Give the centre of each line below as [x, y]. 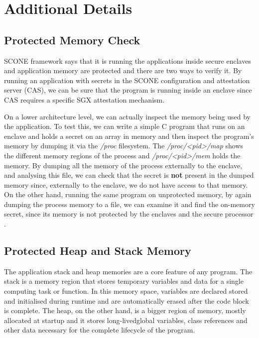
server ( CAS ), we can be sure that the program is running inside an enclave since [128, 90]
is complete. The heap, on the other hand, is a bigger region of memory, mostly [125, 310]
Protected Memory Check [72, 40]
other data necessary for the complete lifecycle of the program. [100, 330]
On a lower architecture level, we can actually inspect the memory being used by [127, 116]
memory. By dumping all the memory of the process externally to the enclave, [123, 165]
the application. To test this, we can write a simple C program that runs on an [125, 126]
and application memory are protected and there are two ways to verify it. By [123, 70]
